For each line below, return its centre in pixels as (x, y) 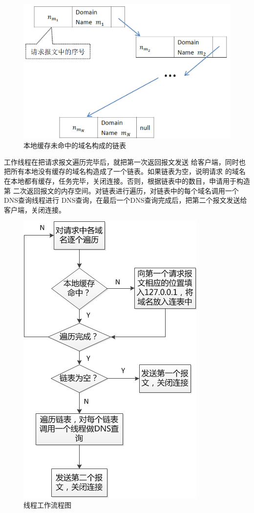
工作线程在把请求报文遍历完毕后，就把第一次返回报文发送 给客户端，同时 (121, 161)
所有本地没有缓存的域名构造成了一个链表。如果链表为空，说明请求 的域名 (128, 171)
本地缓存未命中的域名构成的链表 (75, 145)
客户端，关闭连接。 (35, 209)
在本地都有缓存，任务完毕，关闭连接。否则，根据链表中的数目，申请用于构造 (127, 181)
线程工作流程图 (47, 504)
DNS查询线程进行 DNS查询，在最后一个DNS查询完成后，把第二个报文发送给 (126, 200)
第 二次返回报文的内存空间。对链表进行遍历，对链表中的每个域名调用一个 (121, 190)
